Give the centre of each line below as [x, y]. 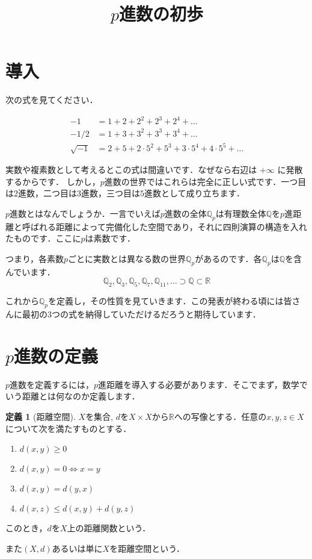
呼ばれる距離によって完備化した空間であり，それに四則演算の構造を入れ [164, 226]
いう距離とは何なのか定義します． [73, 396]
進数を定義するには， [52, 384]
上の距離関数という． [109, 528]
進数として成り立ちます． [195, 193]
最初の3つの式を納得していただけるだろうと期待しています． [141, 314]
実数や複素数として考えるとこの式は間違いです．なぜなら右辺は [131, 170]
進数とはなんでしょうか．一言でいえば [85, 214]
